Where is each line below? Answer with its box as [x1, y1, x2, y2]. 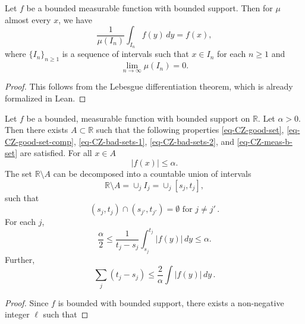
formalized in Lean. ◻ [5, 92, 86, 104]
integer [5, 308, 30, 320]
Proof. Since [5, 296, 49, 309]
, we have [58, 13, 92, 26]
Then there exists [5, 123, 68, 136]
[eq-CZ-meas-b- [237, 135, 293, 147]
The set [5, 167, 32, 179]
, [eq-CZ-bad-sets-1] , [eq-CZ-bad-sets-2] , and [73, 135, 235, 147]
